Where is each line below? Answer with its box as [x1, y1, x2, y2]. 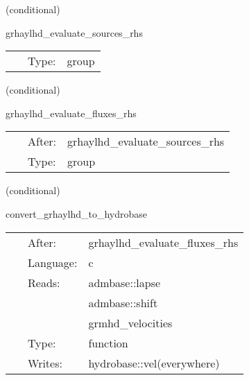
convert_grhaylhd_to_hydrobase [6, 206, 148, 221]
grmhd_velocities [88, 314, 173, 331]
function [88, 334, 128, 351]
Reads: [28, 274, 60, 291]
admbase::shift [88, 294, 158, 311]
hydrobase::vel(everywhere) [88, 354, 220, 371]
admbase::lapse [88, 274, 161, 291]
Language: [28, 254, 78, 270]
